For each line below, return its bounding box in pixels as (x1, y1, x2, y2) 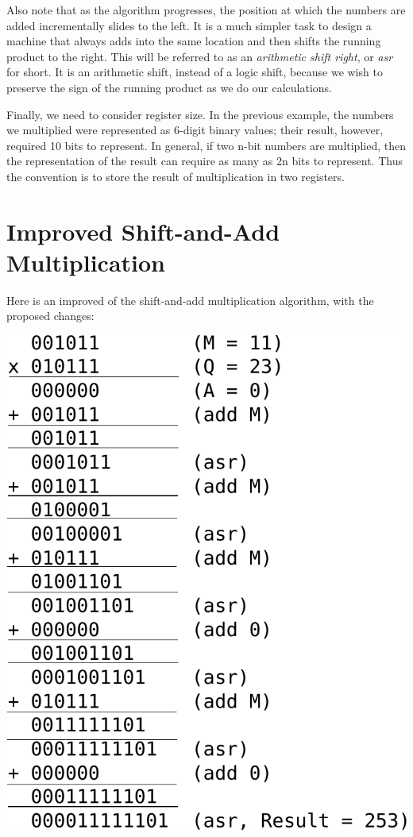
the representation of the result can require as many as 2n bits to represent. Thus (6, 152, 403, 169)
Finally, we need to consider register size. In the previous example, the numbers (6, 106, 394, 122)
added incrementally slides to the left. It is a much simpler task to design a (6, 17, 372, 33)
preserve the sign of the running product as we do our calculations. (6, 79, 333, 95)
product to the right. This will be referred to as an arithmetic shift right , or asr (6, 48, 393, 64)
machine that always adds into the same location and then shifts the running (6, 33, 381, 49)
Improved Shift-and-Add (6, 214, 280, 247)
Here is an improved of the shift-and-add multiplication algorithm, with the (6, 291, 374, 308)
